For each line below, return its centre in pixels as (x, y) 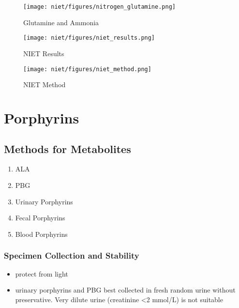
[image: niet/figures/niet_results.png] (89, 38)
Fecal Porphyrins (40, 218)
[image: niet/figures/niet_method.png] (87, 69)
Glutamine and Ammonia (61, 22)
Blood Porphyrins (41, 234)
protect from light (42, 273)
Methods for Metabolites (67, 148)
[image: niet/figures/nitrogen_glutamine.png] (99, 7)
